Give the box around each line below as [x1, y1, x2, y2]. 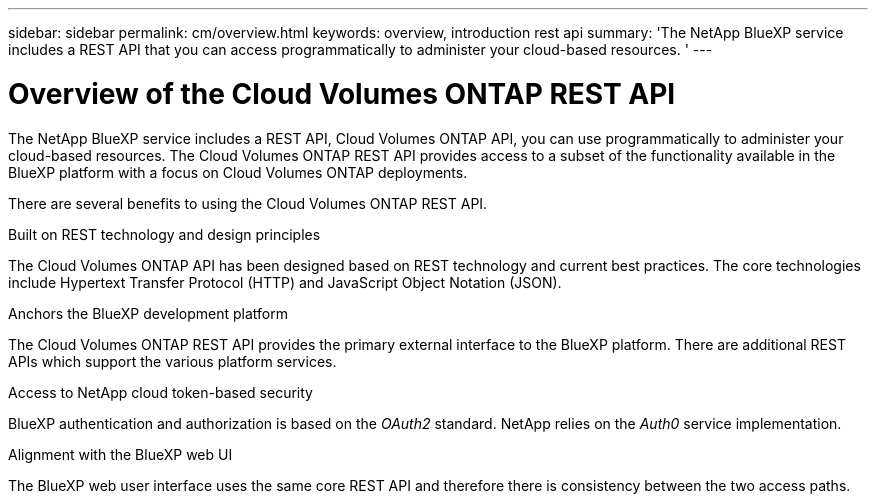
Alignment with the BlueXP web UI [8, 445, 233, 463]
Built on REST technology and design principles [8, 225, 321, 243]
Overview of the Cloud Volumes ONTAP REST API [8, 76, 676, 111]
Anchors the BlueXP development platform [8, 304, 288, 322]
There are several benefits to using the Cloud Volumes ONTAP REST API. [8, 194, 488, 212]
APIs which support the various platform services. [8, 352, 337, 370]
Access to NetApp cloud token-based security [8, 383, 313, 401]
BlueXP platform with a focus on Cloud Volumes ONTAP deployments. [8, 163, 468, 181]
